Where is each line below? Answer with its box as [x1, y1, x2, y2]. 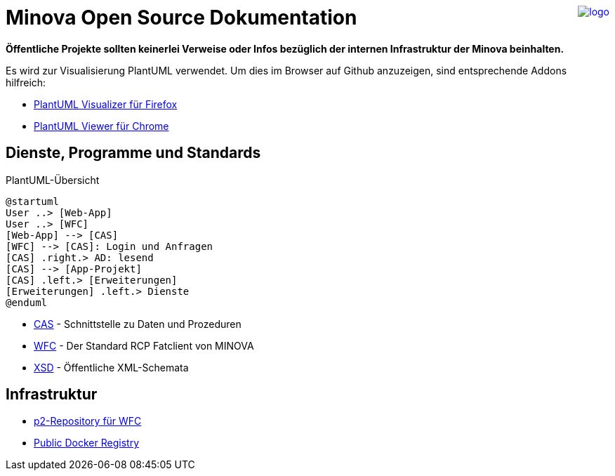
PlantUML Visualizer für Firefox [34, 98, 178, 110]
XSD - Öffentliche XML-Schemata [34, 361, 189, 373]
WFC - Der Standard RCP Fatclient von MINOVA [34, 339, 254, 352]
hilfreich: [6, 76, 46, 88]
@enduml [6, 296, 48, 308]
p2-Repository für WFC [34, 415, 142, 428]
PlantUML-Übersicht [6, 173, 100, 186]
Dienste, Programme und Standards [6, 144, 261, 162]
